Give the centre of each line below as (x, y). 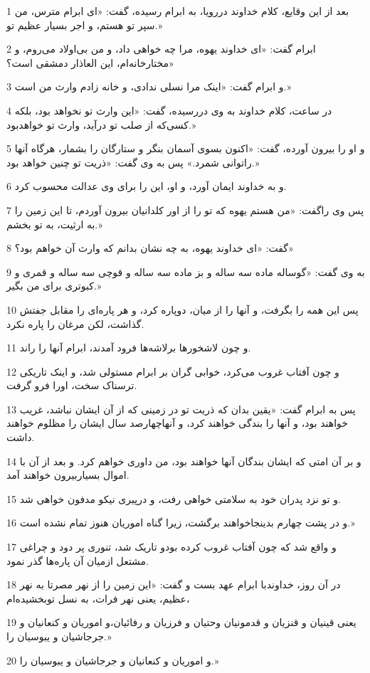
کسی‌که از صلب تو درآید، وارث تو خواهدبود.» (101, 124)
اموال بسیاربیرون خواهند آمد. (68, 475)
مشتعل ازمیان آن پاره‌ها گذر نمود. (78, 560)
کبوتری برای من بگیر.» (54, 286)
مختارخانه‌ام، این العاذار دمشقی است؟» (90, 62)
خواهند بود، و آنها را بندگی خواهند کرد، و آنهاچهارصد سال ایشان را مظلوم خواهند (178, 423)
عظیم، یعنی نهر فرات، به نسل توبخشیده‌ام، (98, 598)
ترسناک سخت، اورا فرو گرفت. (72, 385)
